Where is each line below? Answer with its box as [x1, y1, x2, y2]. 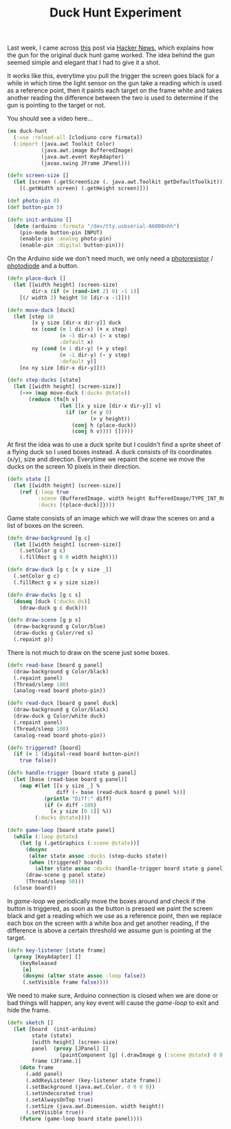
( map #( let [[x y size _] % [19, 782, 100, 789]
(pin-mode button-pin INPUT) [19, 229, 103, 236]
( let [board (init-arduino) [13, 1026, 97, 1033]
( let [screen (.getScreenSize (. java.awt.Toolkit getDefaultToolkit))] [13, 179, 226, 185]
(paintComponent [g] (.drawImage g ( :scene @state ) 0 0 [59, 1051, 223, 1059]
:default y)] [59, 358, 97, 365]
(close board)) [13, 884, 57, 892]
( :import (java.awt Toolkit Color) [13, 140, 115, 148]
